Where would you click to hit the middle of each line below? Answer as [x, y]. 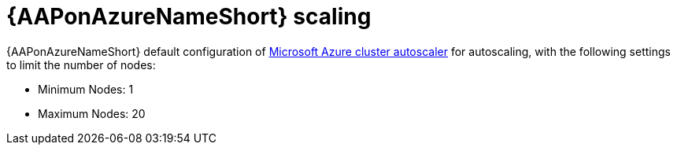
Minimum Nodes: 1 [86, 89]
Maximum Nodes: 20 [92, 113]
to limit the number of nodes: [81, 64]
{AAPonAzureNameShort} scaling [189, 17]
